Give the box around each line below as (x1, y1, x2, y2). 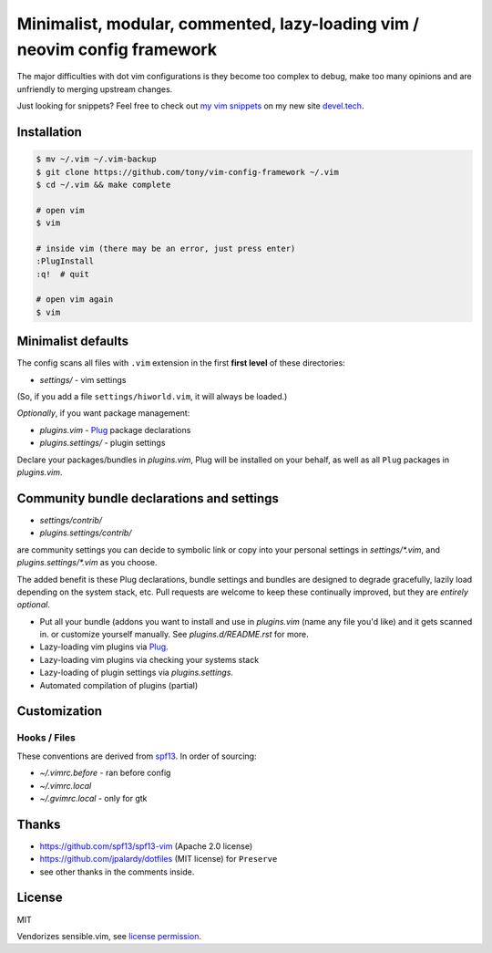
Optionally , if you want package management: (16, 408, 190, 419)
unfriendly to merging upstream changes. (16, 83, 173, 95)
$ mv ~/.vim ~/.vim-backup (36, 154, 157, 164)
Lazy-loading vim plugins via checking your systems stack (39, 654, 260, 665)
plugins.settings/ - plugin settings (39, 438, 166, 449)
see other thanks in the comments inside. (39, 866, 195, 877)
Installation (16, 124, 82, 140)
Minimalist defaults (16, 334, 129, 349)
